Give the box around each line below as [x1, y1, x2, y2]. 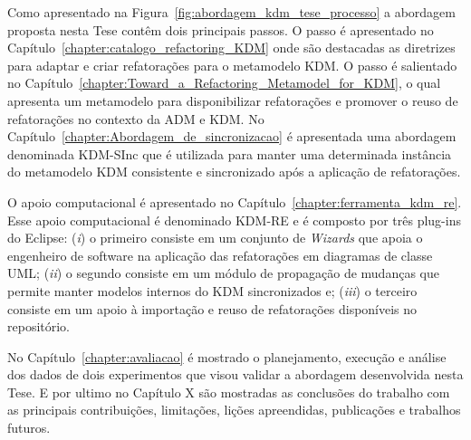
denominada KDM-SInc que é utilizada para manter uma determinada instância [7, 144, 452, 163]
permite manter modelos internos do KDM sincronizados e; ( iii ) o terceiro [7, 281, 418, 300]
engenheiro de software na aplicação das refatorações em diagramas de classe [7, 245, 433, 264]
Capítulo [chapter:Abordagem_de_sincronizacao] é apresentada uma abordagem [7, 127, 457, 146]
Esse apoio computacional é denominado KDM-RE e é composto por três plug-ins [7, 210, 461, 229]
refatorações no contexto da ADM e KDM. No [7, 109, 264, 128]
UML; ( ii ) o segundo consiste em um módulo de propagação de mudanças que [7, 263, 439, 282]
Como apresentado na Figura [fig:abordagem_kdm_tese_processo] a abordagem [7, 3, 456, 21]
